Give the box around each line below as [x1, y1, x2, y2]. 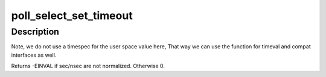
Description [11, 26, 60, 37]
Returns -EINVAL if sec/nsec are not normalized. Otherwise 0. [11, 63, 165, 70]
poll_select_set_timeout [11, 9, 133, 22]
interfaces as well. [11, 51, 57, 58]
